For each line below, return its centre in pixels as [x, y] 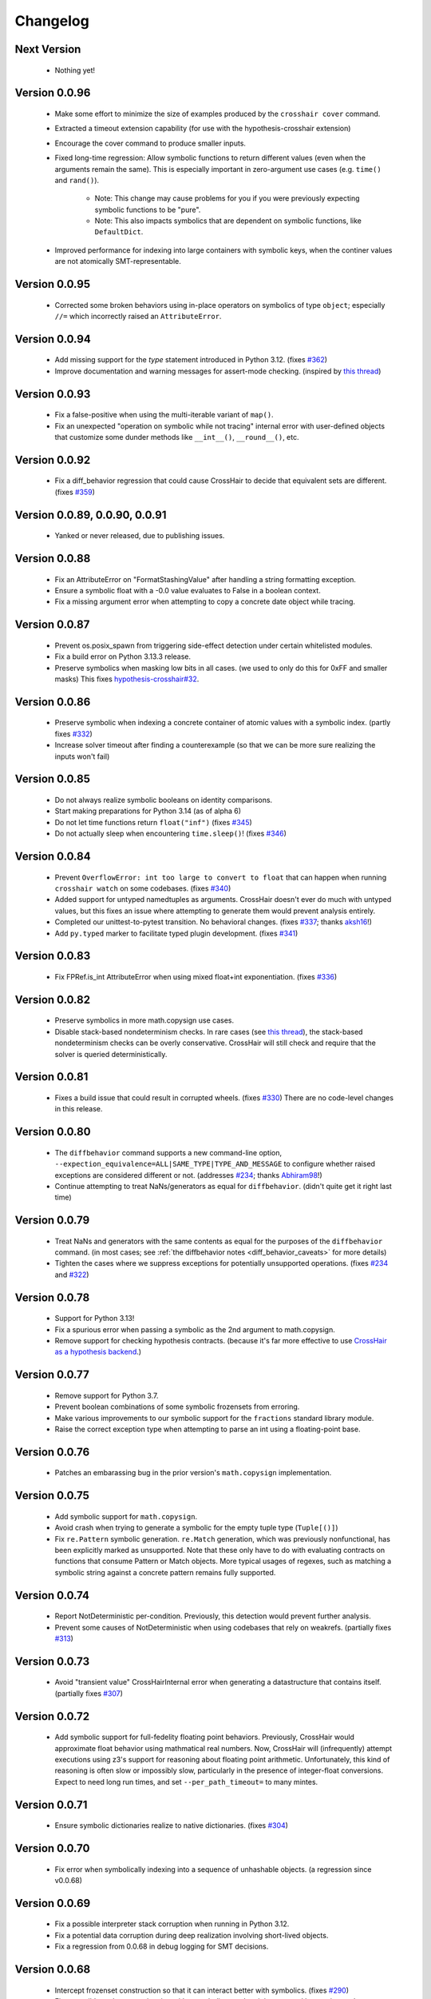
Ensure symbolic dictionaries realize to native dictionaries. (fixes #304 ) [172, 1825]
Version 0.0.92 [53, 460]
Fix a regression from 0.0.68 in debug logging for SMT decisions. [162, 1946]
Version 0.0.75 [52, 1496]
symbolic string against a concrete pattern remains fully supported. [165, 1572]
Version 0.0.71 [51, 1804]
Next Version [48, 49]
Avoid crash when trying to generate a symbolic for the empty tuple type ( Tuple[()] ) [196, 1528]
